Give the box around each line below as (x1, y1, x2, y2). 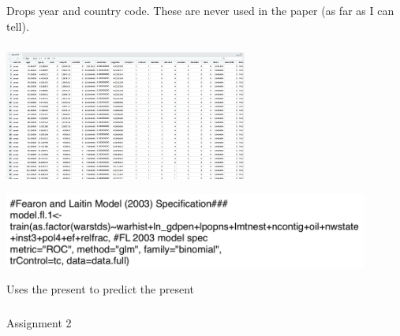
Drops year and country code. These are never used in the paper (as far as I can (6, 2, 394, 18)
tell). (6, 17, 29, 34)
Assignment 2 (6, 314, 72, 330)
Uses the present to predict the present (6, 281, 194, 297)
